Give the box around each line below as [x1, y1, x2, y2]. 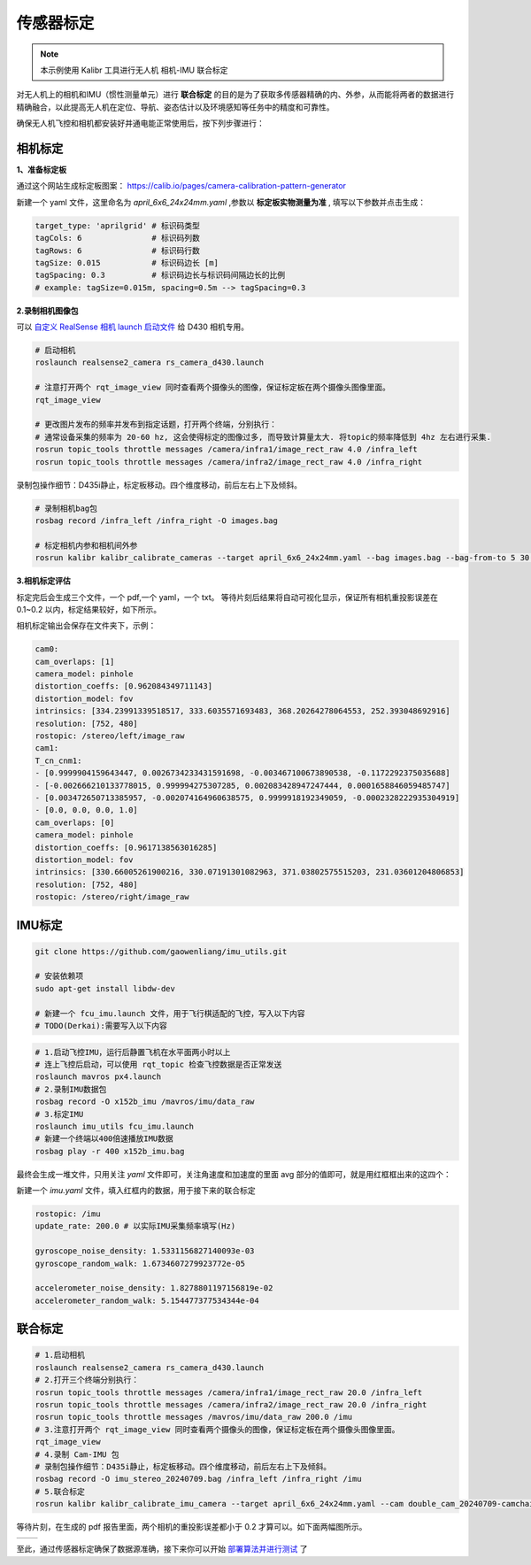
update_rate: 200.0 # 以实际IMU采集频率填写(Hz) [35, 1222, 236, 1231]
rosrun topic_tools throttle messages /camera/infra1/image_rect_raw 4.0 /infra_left [35, 444, 418, 455]
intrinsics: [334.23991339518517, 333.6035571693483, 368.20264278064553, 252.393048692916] [35, 706, 450, 716]
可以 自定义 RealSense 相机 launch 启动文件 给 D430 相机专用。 [16, 321, 250, 332]
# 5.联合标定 [35, 1486, 86, 1496]
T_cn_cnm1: [35, 755, 82, 766]
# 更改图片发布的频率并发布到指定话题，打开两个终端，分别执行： [35, 420, 278, 429]
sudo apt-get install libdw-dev [35, 983, 176, 993]
